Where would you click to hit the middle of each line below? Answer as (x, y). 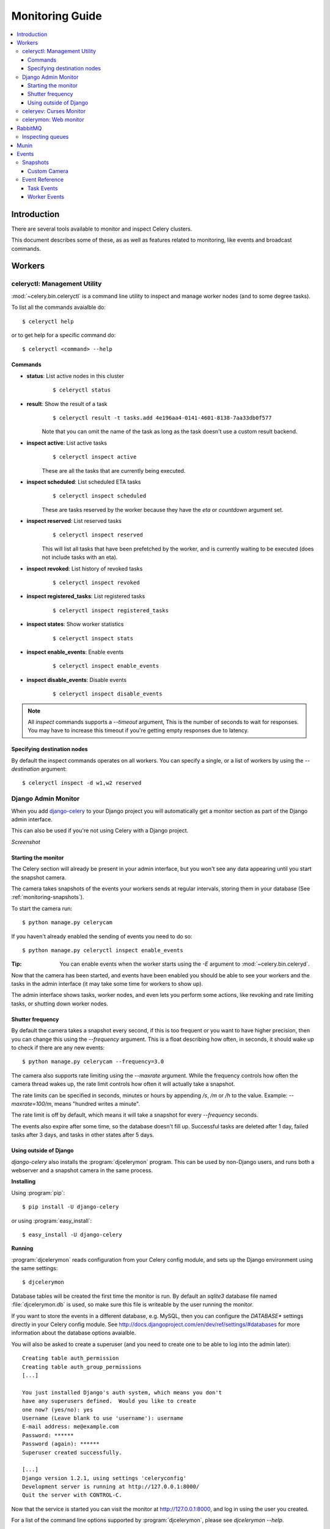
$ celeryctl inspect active (95, 457)
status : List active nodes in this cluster (75, 376)
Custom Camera (48, 171)
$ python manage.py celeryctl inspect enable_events (103, 950)
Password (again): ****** (61, 1444)
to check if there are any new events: (58, 1048)
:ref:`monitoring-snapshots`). (48, 897)
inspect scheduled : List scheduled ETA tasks (84, 482)
